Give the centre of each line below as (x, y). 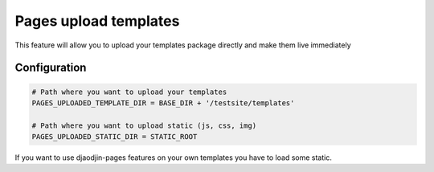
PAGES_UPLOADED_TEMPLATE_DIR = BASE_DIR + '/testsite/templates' (163, 103)
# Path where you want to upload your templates (129, 92)
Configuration (51, 68)
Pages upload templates (97, 21)
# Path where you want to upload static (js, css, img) (144, 125)
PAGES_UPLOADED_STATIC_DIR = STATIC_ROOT (115, 137)
